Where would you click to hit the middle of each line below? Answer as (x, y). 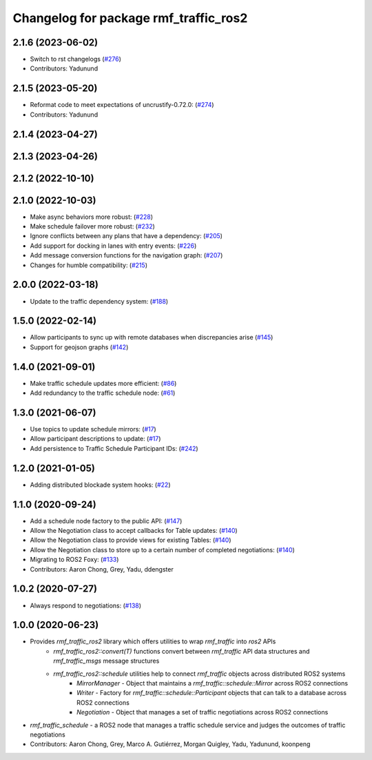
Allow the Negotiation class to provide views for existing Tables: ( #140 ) (131, 540)
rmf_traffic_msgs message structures (106, 661)
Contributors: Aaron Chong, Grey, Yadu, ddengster (102, 569)
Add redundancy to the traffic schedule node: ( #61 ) (103, 393)
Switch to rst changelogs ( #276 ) (76, 59)
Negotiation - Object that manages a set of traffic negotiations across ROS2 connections (203, 712)
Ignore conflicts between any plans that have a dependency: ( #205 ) (126, 236)
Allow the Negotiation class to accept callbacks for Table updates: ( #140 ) (134, 531)
